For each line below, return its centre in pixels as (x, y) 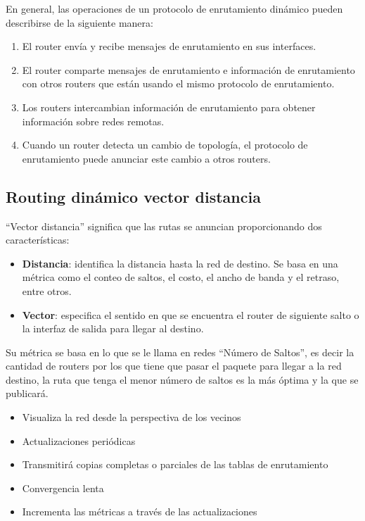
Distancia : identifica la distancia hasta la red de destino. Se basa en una (180, 263)
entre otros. (47, 290)
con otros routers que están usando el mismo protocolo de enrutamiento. (178, 83)
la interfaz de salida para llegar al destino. (113, 328)
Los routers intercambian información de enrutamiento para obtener (169, 107)
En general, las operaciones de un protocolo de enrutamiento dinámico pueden (174, 8)
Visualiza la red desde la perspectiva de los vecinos (132, 417)
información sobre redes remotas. (93, 121)
